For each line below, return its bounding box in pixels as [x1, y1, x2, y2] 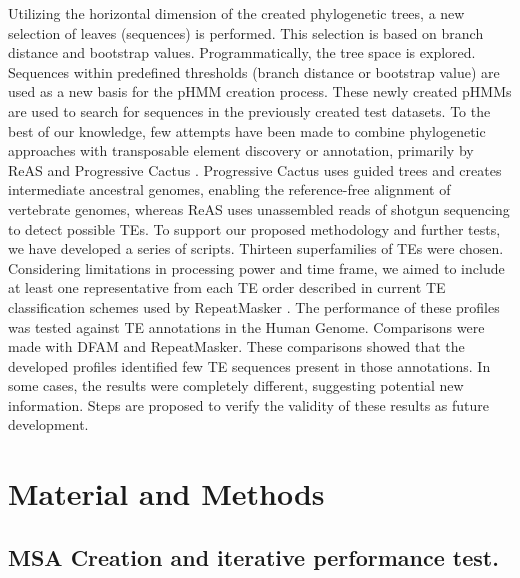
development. [8, 414, 89, 435]
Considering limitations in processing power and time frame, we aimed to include [8, 257, 505, 278]
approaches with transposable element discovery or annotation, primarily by [8, 140, 474, 161]
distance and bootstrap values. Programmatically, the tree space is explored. [8, 42, 476, 63]
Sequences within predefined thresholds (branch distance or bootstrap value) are [8, 61, 500, 82]
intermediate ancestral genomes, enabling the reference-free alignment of [8, 179, 451, 200]
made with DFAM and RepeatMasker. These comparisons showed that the [8, 336, 465, 357]
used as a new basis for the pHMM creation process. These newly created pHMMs [8, 81, 512, 102]
